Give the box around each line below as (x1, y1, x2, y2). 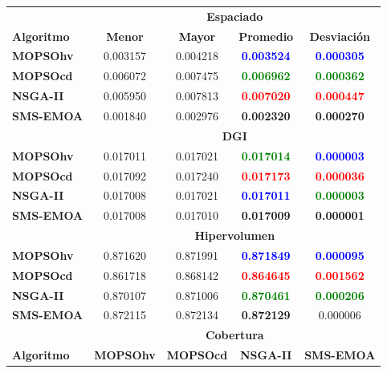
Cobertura (205, 326, 264, 343)
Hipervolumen (194, 227, 275, 244)
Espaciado (206, 7, 263, 24)
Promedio (238, 27, 294, 44)
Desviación (309, 27, 371, 44)
